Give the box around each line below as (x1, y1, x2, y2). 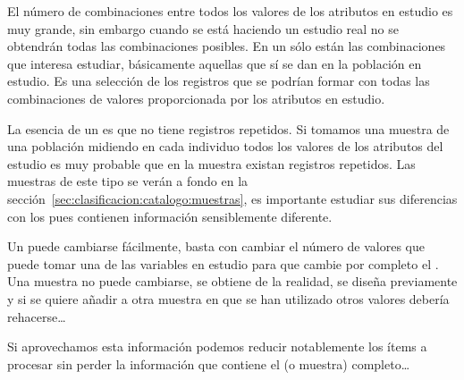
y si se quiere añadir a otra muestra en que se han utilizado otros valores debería (7, 289, 450, 308)
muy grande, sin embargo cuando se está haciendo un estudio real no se (7, 19, 399, 38)
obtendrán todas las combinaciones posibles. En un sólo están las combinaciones (7, 37, 446, 55)
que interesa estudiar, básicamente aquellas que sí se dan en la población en (7, 54, 422, 72)
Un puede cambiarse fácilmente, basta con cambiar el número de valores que (7, 237, 425, 256)
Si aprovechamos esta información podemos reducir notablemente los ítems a (7, 337, 427, 356)
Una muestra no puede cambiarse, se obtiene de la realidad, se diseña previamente (7, 272, 458, 291)
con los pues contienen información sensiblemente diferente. (7, 207, 333, 225)
